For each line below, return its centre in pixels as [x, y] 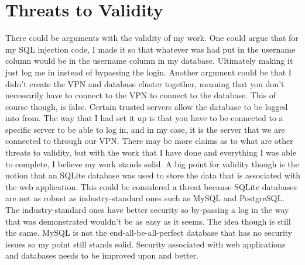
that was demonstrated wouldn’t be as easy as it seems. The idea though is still [148, 221]
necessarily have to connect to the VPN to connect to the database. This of [141, 95]
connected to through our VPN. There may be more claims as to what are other [149, 141]
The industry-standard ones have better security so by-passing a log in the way [147, 210]
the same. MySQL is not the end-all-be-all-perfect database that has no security [149, 233]
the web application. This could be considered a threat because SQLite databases [151, 186]
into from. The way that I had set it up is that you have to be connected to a [144, 118]
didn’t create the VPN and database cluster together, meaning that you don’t [145, 83]
